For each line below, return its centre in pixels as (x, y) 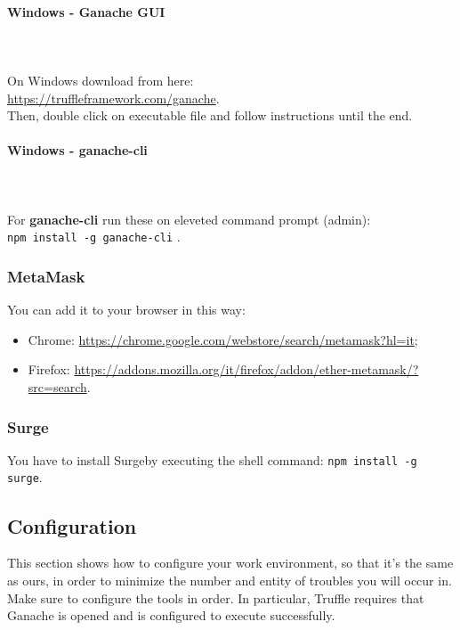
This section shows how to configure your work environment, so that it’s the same (230, 563)
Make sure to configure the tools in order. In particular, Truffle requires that (216, 597)
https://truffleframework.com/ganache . (113, 98)
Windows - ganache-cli (77, 150)
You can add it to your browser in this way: (126, 310)
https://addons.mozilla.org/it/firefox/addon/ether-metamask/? (246, 369)
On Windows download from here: (101, 80)
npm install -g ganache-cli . (94, 237)
